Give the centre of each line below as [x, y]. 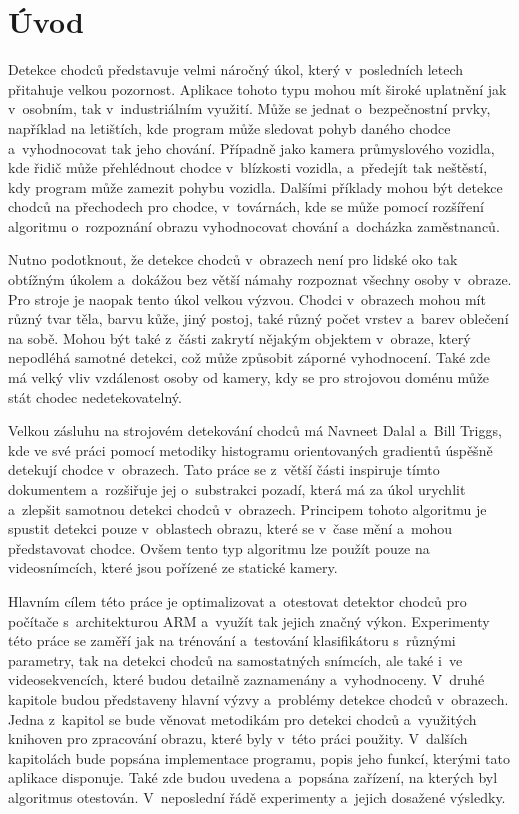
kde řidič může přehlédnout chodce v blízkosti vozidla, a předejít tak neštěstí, [248, 167]
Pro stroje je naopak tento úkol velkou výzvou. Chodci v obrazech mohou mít [247, 298]
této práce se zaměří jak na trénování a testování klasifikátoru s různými [232, 640]
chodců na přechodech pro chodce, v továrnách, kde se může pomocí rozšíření [246, 206]
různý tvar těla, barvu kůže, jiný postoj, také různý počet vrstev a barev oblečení [258, 318]
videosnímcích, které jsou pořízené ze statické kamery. [173, 567]
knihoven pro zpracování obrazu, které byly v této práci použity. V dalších [238, 738]
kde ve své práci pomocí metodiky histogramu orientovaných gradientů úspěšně [250, 449]
